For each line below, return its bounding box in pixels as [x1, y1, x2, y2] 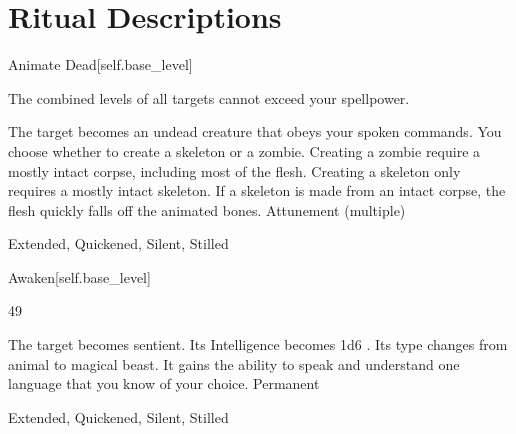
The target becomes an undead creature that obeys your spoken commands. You [8, 121, 502, 142]
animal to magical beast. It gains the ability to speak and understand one [8, 353, 460, 374]
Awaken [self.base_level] [8, 266, 151, 287]
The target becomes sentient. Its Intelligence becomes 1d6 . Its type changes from [8, 334, 508, 355]
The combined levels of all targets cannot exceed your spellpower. [8, 87, 410, 108]
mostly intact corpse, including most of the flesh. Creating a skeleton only [8, 160, 461, 181]
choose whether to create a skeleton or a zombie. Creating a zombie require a [8, 140, 481, 161]
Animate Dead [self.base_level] [8, 54, 193, 75]
